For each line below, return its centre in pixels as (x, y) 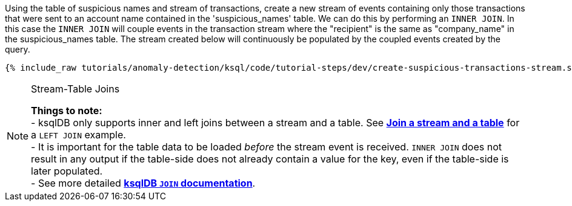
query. (18, 49)
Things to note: (67, 111)
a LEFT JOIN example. (78, 135)
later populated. (67, 171)
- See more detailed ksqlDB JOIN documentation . (143, 183)
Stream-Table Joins (75, 89)
